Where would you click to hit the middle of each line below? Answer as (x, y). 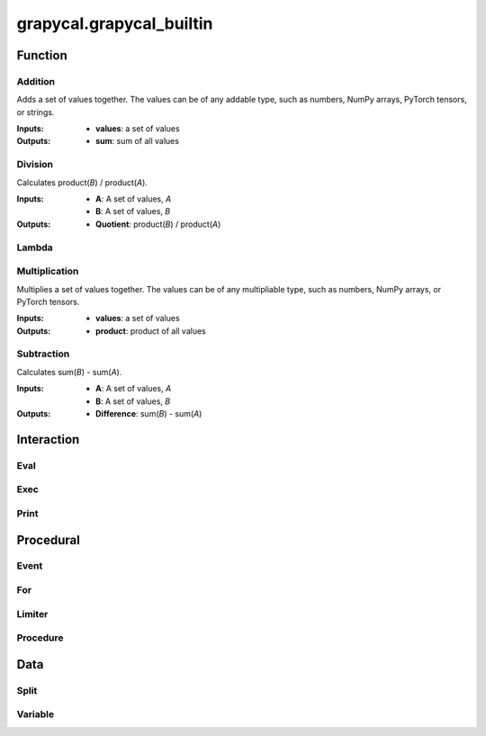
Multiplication (48, 272)
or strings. (36, 112)
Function (42, 55)
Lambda (35, 247)
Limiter (32, 614)
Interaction (48, 440)
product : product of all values (151, 331)
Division (35, 165)
